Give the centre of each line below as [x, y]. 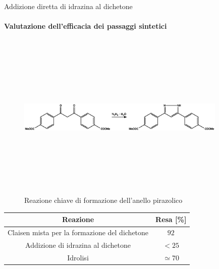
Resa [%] [171, 219]
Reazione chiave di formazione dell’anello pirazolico [103, 200]
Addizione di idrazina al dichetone [78, 245]
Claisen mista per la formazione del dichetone [78, 232]
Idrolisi [78, 257]
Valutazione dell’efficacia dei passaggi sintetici [86, 26]
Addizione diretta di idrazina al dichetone [68, 6]
